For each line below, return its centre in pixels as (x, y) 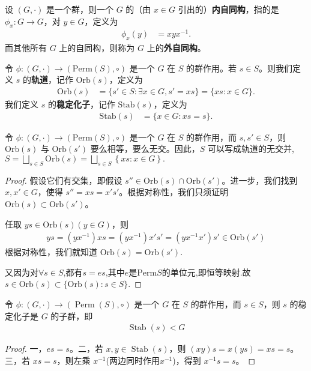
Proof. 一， (26, 348)
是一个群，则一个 (80, 9)
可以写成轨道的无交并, (251, 149)
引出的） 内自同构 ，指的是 (228, 9)
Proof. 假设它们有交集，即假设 (64, 180)
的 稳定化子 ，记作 (81, 104)
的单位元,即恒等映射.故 (206, 272)
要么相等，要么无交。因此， (145, 149)
